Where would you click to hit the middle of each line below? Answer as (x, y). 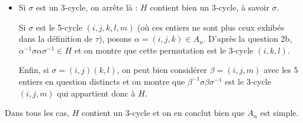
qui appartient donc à (96, 93)
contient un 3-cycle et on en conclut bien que (163, 113)
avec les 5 (281, 70)
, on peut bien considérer (162, 70)
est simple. (279, 113)
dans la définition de (56, 39)
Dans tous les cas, (37, 113)
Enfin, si (34, 70)
